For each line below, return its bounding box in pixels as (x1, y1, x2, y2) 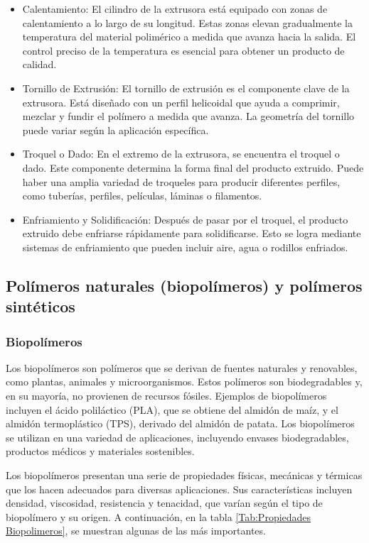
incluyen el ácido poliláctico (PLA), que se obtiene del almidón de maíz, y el (6, 402, 338, 417)
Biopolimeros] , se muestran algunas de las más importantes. (6, 523, 266, 538)
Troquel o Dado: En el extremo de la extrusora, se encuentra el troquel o (22, 146, 340, 161)
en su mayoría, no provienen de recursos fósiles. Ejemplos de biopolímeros (6, 388, 327, 403)
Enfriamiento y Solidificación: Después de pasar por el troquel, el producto (22, 212, 348, 226)
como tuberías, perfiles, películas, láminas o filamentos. (22, 188, 262, 203)
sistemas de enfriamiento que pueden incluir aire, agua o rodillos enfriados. (22, 239, 348, 254)
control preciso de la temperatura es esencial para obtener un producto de (22, 43, 345, 57)
